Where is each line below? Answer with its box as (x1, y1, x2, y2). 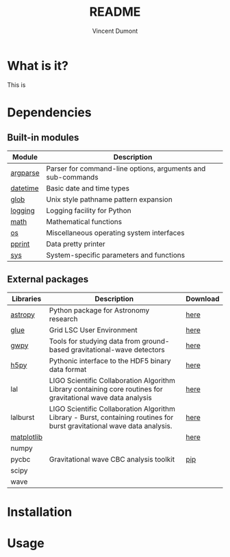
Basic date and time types (46, 183, 130, 193)
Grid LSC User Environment (49, 325, 138, 334)
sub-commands (46, 172, 99, 182)
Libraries (11, 294, 42, 304)
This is (7, 80, 26, 89)
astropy (10, 310, 36, 319)
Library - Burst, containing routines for (49, 412, 174, 422)
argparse (10, 168, 40, 177)
